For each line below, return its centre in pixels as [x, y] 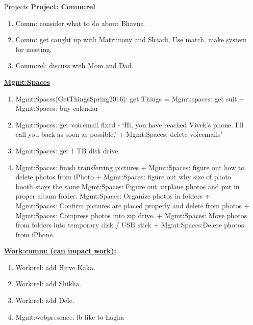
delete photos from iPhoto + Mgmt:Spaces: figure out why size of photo [123, 177]
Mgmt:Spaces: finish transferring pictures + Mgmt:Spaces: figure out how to [130, 167]
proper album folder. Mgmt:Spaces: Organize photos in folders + [113, 196]
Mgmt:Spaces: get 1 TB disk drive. [68, 150]
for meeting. [34, 49]
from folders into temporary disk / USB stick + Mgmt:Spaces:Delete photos [130, 225]
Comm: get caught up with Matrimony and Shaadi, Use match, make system [131, 39]
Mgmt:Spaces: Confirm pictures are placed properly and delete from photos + [132, 205]
